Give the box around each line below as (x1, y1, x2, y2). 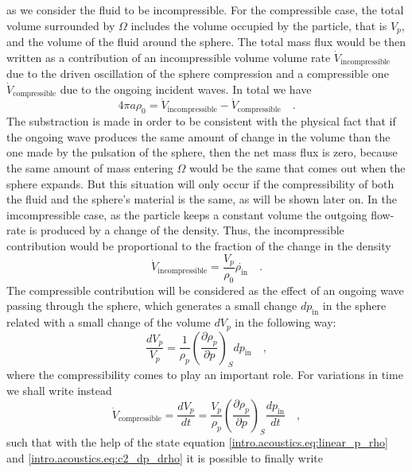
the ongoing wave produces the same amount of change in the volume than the (6, 128, 391, 145)
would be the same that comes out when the (189, 159, 406, 176)
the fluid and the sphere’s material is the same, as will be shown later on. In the (6, 191, 397, 207)
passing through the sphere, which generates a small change (6, 297, 297, 314)
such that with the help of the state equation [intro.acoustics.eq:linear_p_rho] (6, 434, 388, 451)
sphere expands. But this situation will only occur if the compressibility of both (6, 175, 395, 192)
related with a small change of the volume (6, 314, 211, 331)
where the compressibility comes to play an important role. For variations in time (6, 366, 403, 383)
